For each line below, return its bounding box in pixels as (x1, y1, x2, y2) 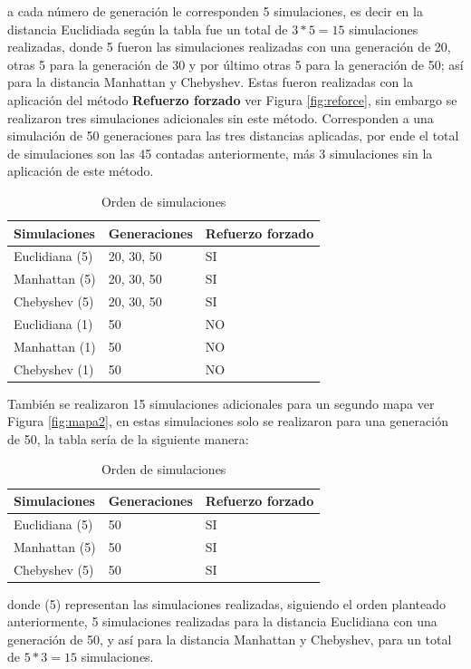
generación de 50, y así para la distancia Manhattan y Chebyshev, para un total (7, 629, 452, 648)
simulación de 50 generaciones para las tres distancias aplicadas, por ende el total (7, 126, 459, 145)
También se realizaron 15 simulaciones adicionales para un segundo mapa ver (7, 393, 435, 412)
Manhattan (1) (14, 336, 96, 355)
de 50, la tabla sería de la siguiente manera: (7, 429, 249, 448)
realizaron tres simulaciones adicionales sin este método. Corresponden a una (7, 108, 434, 127)
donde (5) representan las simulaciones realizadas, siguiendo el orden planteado (7, 594, 447, 613)
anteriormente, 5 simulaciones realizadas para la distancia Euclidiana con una (7, 612, 437, 631)
